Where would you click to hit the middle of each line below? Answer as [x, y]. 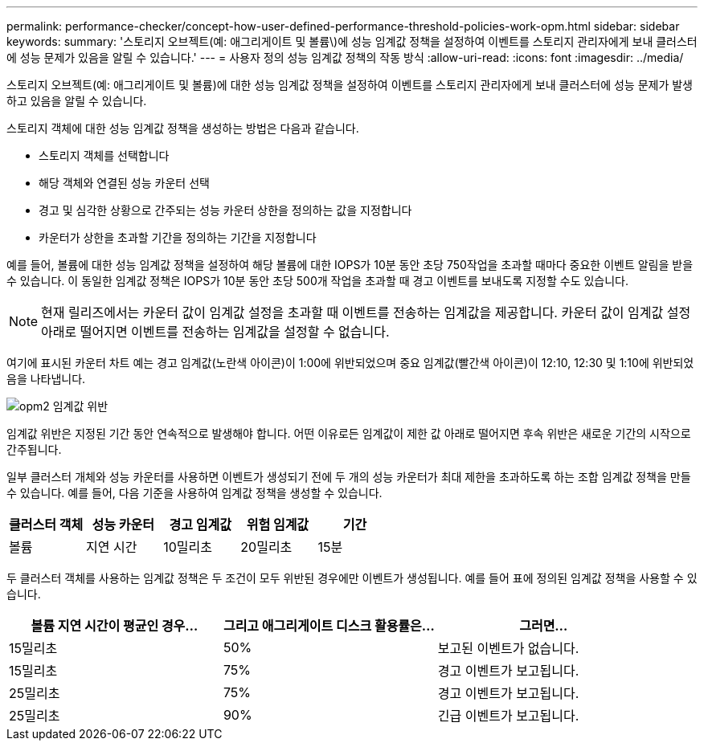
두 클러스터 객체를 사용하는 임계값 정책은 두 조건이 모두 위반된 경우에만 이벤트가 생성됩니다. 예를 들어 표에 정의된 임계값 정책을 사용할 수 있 [352, 578]
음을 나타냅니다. [46, 379]
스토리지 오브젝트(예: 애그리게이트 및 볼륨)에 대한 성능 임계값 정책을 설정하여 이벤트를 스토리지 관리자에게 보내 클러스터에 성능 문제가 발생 [350, 85]
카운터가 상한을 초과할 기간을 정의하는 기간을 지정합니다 [178, 237]
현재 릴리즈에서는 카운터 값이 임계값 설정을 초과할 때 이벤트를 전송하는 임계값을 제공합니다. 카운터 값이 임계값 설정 [366, 312]
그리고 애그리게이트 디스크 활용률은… [329, 626]
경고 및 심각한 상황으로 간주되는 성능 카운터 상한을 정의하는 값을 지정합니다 [225, 210]
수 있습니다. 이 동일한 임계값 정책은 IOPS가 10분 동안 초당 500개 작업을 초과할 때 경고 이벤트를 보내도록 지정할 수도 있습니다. [318, 281]
